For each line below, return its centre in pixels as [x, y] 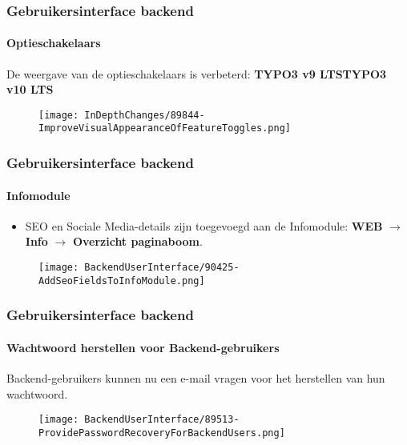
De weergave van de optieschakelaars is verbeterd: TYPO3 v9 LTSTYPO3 [197, 73]
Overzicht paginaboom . [137, 241]
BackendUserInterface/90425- [162, 267]
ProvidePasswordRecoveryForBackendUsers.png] [162, 433]
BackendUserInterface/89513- [162, 420]
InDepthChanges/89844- [145, 115]
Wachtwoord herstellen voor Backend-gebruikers [143, 347]
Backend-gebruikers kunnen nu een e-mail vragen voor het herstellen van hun [196, 377]
